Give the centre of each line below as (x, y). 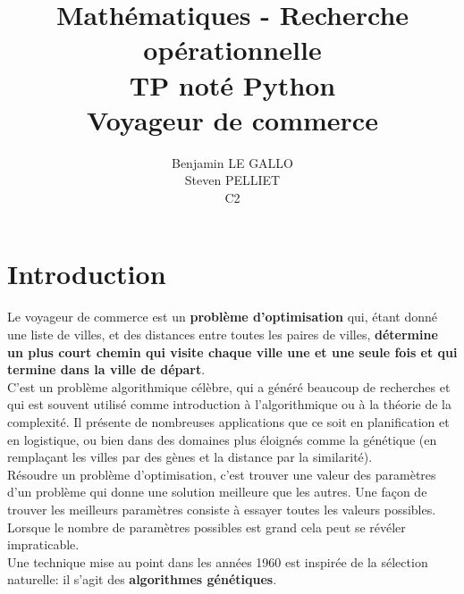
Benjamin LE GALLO (232, 162)
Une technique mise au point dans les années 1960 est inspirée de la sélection (218, 561)
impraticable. (43, 544)
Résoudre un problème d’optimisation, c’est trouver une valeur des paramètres (222, 474)
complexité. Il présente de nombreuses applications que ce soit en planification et (228, 421)
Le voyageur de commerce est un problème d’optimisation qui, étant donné (222, 317)
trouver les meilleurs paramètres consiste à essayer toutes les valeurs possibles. (222, 509)
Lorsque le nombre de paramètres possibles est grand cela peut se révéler (207, 527)
